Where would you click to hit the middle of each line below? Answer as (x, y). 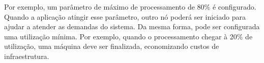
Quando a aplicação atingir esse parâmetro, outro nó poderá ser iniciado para (125, 16)
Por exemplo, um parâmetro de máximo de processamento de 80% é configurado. (130, 7)
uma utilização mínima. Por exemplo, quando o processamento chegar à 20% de (128, 36)
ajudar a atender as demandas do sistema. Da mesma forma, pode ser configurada (132, 26)
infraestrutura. (27, 56)
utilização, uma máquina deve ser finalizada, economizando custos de (112, 46)
